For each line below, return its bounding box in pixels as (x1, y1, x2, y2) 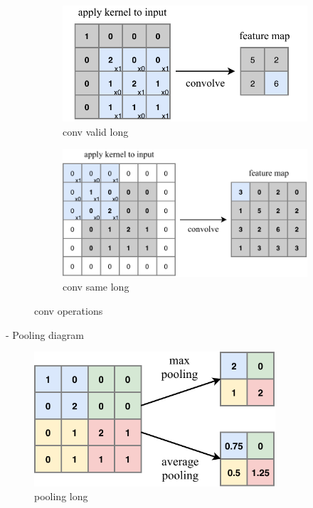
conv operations (34, 303, 103, 318)
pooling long (34, 489, 88, 504)
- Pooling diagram (6, 327, 84, 342)
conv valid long (63, 124, 129, 139)
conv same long (63, 279, 129, 294)
